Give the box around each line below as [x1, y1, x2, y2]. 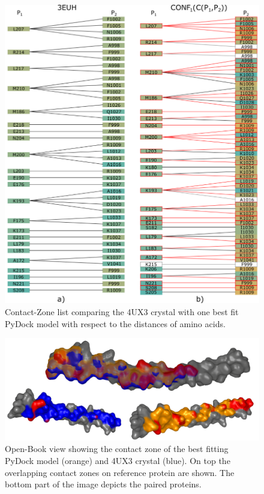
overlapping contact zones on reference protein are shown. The [5, 466, 235, 478]
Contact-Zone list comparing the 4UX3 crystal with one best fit [5, 306, 239, 318]
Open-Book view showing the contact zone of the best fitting [5, 442, 229, 455]
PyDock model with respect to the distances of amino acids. [5, 317, 226, 330]
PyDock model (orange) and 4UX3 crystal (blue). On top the [5, 454, 230, 466]
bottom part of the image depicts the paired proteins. [5, 478, 202, 490]
